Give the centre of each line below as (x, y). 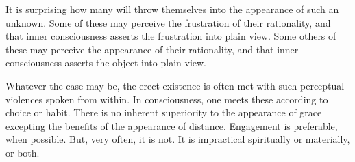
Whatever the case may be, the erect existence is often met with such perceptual (175, 85)
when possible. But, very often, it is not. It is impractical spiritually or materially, (178, 139)
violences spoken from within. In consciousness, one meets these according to (167, 99)
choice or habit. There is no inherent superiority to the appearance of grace (164, 112)
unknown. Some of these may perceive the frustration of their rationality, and (168, 22)
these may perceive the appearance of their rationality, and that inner (152, 49)
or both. (23, 152)
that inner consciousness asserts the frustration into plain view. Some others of (171, 36)
